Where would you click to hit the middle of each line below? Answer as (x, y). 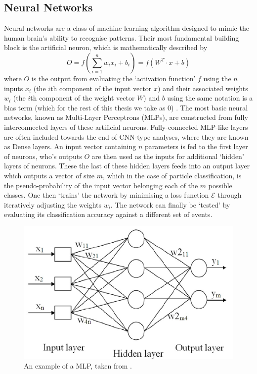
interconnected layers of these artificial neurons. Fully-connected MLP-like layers (126, 127)
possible (220, 185)
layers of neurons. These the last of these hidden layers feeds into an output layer (127, 166)
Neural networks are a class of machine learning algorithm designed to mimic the (127, 28)
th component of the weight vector (83, 98)
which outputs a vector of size (49, 175)
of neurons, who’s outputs (43, 156)
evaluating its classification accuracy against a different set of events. (108, 214)
